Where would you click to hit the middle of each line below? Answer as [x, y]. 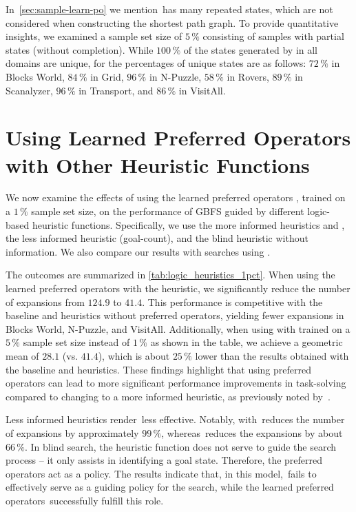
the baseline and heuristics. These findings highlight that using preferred [158, 369]
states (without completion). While [80, 49]
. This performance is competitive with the [232, 301]
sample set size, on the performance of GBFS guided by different [168, 211]
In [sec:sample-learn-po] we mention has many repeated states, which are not [169, 9]
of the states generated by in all [251, 49]
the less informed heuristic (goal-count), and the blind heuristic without [157, 238]
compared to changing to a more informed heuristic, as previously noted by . [168, 396]
